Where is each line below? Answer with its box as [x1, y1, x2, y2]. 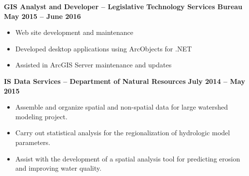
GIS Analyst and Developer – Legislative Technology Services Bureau [4, 1, 243, 11]
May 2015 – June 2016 [4, 11, 81, 21]
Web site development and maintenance [15, 27, 133, 37]
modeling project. [15, 111, 67, 121]
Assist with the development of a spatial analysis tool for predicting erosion [15, 153, 240, 163]
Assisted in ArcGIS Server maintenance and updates [15, 60, 172, 70]
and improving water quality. [15, 163, 101, 173]
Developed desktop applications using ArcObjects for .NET [15, 43, 192, 53]
